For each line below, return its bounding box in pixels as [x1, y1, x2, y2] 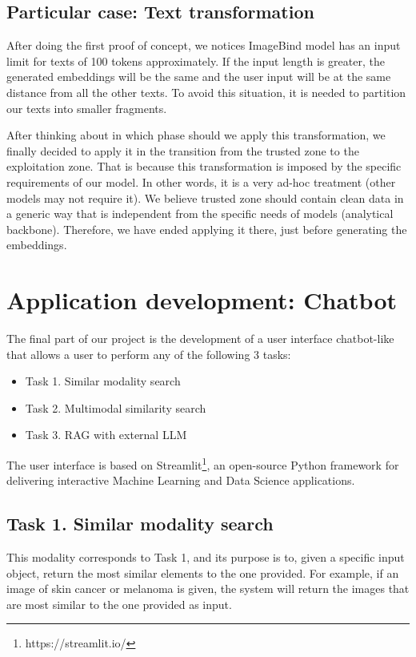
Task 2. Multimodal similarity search [25, 399, 206, 416]
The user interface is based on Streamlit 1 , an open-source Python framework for [6, 454, 399, 473]
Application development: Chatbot [6, 284, 398, 316]
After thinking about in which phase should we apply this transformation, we [6, 127, 386, 143]
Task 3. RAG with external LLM [25, 426, 187, 443]
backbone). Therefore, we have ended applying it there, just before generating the [6, 220, 407, 237]
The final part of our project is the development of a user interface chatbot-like [6, 330, 394, 347]
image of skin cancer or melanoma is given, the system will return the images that [6, 580, 410, 597]
